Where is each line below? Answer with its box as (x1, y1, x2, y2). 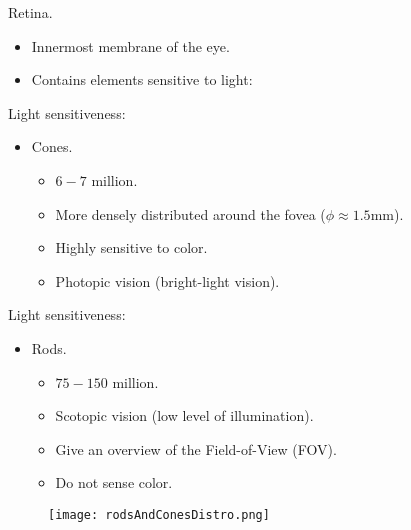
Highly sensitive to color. (55, 237, 208, 258)
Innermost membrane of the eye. (31, 35, 230, 56)
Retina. (8, 2, 53, 22)
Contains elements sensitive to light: (31, 69, 253, 90)
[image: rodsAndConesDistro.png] (48, 507, 270, 522)
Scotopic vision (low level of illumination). (55, 405, 314, 426)
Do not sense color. (55, 472, 173, 493)
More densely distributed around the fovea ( (55, 203, 326, 224)
